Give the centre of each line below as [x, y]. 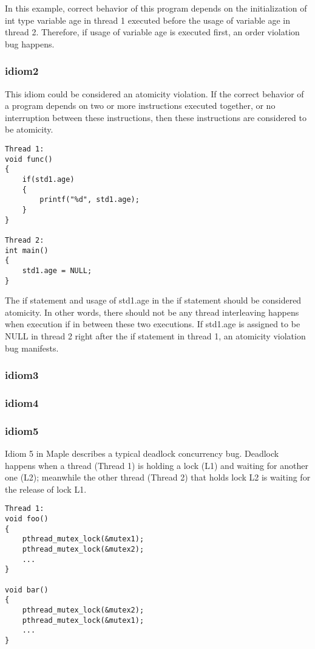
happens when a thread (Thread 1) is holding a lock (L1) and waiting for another [157, 465]
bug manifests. [32, 348]
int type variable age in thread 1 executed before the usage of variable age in [147, 20]
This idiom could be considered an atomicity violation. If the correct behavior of [154, 93]
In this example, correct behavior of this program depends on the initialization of [156, 8]
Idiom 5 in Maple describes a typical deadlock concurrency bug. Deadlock [142, 453]
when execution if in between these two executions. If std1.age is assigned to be [153, 324]
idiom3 [22, 375]
